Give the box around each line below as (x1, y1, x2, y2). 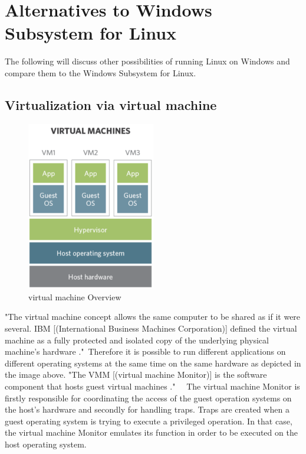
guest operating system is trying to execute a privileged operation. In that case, (5, 414, 292, 427)
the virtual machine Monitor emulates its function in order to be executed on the (5, 426, 298, 439)
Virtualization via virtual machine (5, 95, 217, 113)
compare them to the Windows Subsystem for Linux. (5, 66, 196, 79)
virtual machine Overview (28, 290, 121, 303)
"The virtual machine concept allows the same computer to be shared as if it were (5, 310, 301, 323)
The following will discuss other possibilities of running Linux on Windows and (5, 55, 290, 67)
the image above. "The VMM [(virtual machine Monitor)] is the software (5, 368, 267, 381)
